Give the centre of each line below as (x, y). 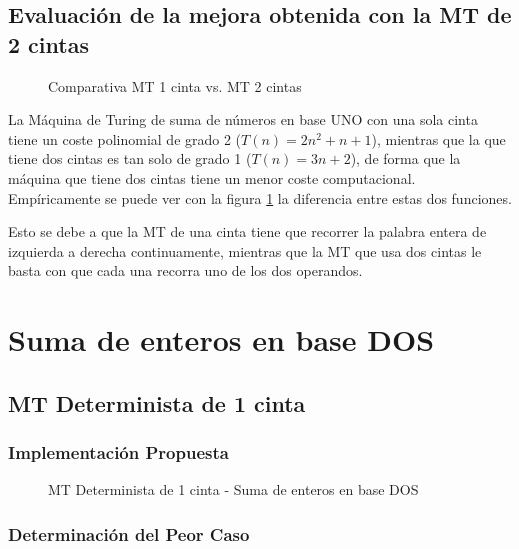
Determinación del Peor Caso (129, 533)
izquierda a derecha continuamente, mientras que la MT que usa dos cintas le (245, 250)
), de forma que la (405, 158)
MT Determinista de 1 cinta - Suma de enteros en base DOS (233, 489)
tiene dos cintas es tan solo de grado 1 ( (130, 158)
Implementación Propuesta (118, 452)
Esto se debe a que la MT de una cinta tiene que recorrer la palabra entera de (247, 231)
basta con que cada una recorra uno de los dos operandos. (185, 270)
